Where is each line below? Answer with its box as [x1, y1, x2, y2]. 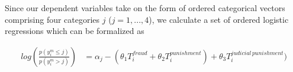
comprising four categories [5, 13, 100, 25]
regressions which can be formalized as [5, 25, 144, 37]
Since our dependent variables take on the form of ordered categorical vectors [5, 2, 285, 13]
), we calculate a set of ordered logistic [149, 13, 289, 25]
